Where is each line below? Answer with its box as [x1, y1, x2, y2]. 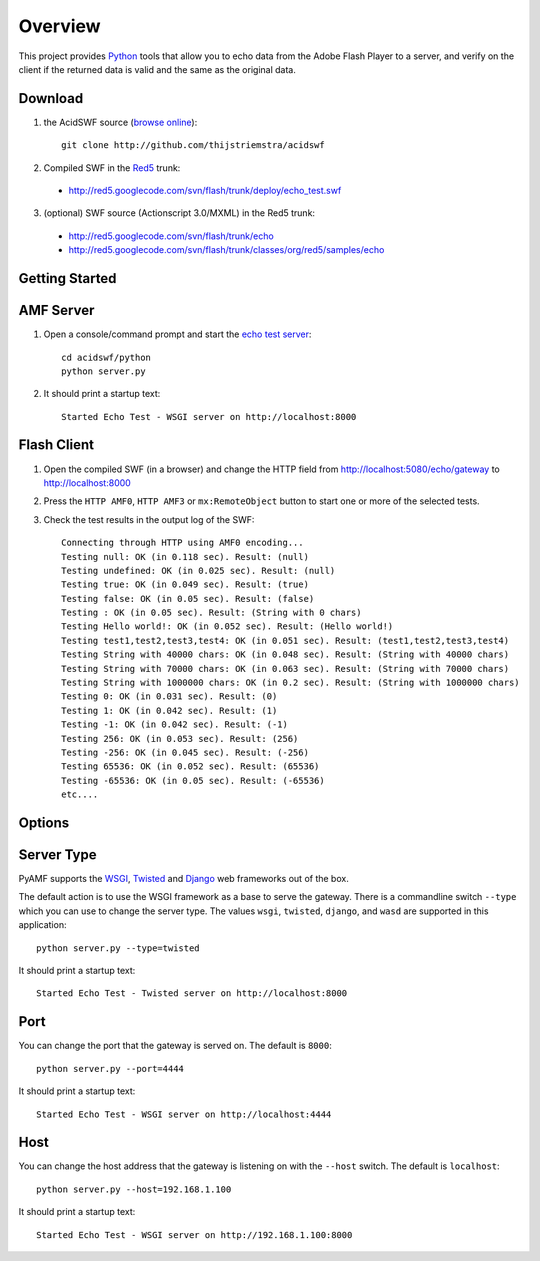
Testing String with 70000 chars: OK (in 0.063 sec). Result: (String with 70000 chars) [61, 663, 510, 674]
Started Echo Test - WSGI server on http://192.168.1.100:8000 [36, 1229, 353, 1240]
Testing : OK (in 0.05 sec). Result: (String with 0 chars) [61, 607, 362, 619]
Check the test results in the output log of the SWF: [43, 513, 255, 525]
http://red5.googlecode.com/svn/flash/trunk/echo [68, 230, 274, 242]
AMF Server [18, 302, 95, 319]
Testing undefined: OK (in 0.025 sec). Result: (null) [61, 565, 336, 576]
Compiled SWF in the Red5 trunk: [43, 161, 181, 174]
